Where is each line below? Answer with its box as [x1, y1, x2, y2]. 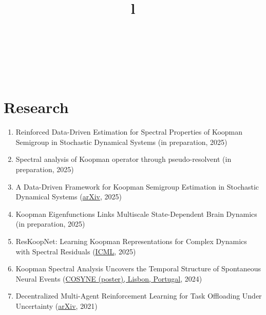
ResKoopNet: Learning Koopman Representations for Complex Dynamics [15, 236, 247, 247]
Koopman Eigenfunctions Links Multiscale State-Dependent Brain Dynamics [15, 208, 257, 219]
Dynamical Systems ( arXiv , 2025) [15, 191, 122, 202]
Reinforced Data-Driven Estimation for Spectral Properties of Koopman [15, 126, 243, 137]
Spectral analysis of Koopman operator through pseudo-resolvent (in [15, 154, 232, 164]
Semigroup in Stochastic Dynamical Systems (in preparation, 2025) [15, 136, 227, 147]
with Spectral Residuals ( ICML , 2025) [15, 246, 136, 256]
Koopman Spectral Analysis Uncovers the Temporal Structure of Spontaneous [15, 263, 261, 274]
